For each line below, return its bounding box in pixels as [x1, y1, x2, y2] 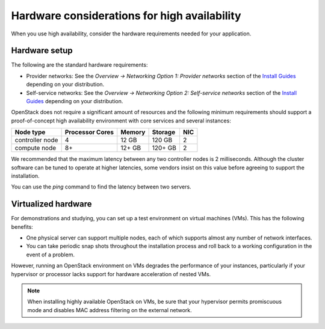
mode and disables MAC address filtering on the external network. [27, 306, 192, 313]
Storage [152, 128, 176, 136]
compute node [14, 144, 57, 152]
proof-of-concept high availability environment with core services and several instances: [11, 117, 231, 124]
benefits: [11, 223, 33, 231]
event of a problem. [26, 251, 75, 258]
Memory [120, 128, 146, 136]
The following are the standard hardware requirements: [11, 61, 148, 68]
